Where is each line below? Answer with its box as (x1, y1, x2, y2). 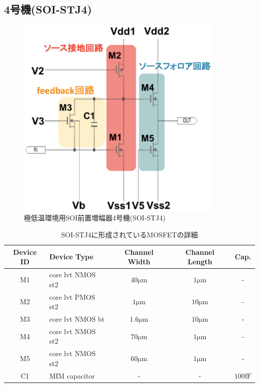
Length (187, 256, 213, 267)
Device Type (49, 251, 94, 262)
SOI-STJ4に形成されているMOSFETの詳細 (61, 229, 198, 240)
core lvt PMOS (49, 291, 95, 302)
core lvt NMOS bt (49, 313, 105, 324)
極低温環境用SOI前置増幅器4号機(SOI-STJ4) (24, 212, 166, 223)
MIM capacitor (49, 370, 95, 381)
